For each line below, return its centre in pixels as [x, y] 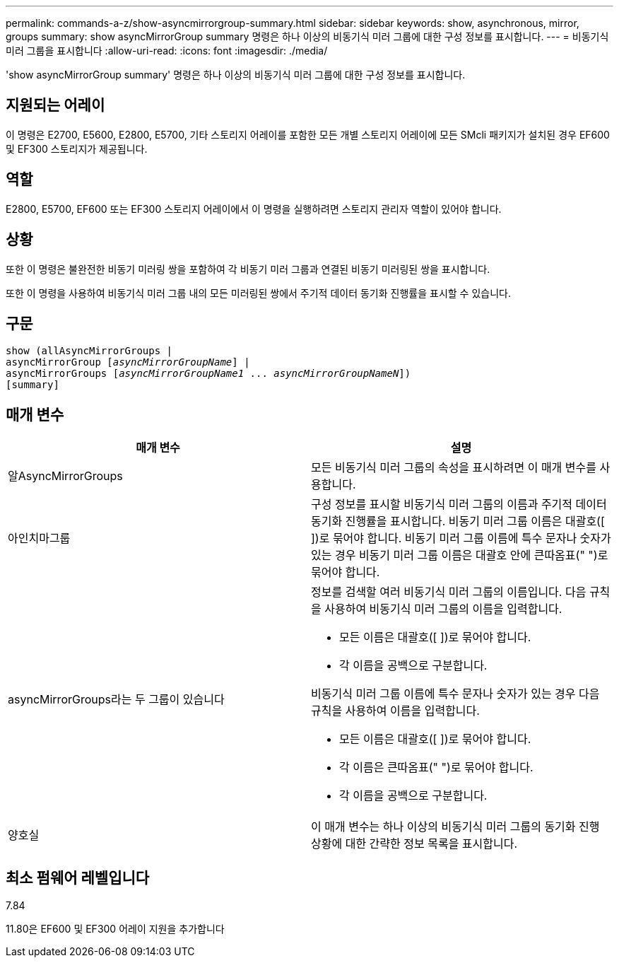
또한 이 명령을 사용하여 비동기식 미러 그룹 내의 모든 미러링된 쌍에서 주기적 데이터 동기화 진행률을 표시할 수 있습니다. [258, 293]
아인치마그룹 [39, 538]
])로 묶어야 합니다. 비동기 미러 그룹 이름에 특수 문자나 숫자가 [461, 538]
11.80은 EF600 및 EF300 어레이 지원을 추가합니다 [115, 929]
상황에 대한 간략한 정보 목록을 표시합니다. [414, 844]
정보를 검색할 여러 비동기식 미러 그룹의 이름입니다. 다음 [449, 592]
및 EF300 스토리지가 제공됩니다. [77, 148]
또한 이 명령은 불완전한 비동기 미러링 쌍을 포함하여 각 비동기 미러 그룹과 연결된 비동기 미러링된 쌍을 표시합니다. [248, 269]
